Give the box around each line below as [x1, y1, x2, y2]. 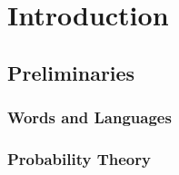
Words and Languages [7, 106, 172, 129]
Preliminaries [7, 58, 135, 86]
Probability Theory [7, 147, 151, 170]
